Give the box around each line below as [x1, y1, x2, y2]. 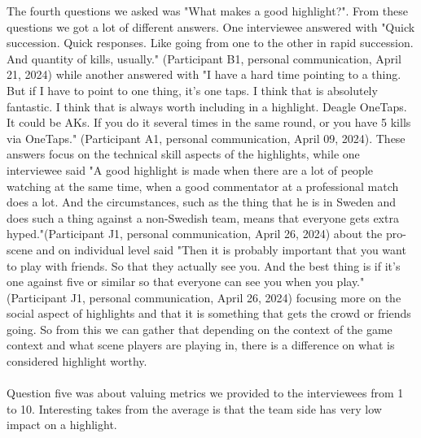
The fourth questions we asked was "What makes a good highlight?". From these [7, 2, 409, 19]
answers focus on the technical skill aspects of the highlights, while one [7, 145, 360, 163]
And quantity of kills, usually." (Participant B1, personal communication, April [7, 50, 401, 67]
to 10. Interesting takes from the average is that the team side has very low [7, 400, 382, 417]
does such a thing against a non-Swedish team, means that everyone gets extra [7, 209, 399, 226]
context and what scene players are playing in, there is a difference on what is [7, 336, 395, 353]
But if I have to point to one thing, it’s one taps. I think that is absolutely [7, 81, 378, 98]
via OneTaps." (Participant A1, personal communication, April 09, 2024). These [7, 129, 406, 146]
